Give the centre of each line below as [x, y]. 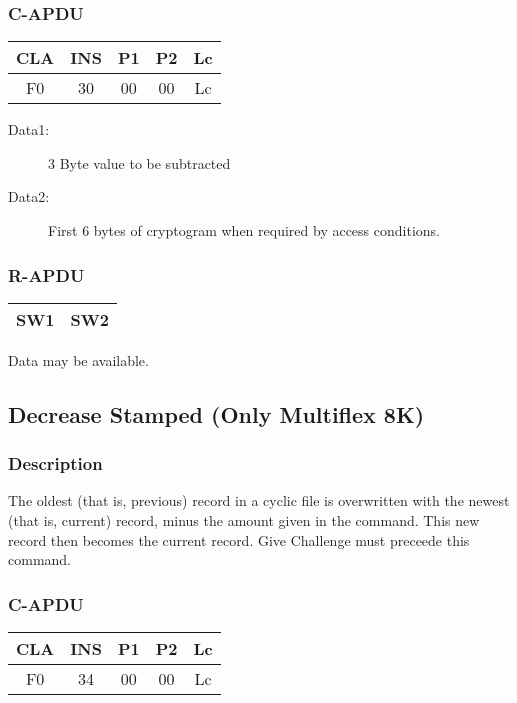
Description [55, 463]
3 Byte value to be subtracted [139, 162]
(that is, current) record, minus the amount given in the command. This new [244, 520]
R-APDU [46, 274]
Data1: [29, 129]
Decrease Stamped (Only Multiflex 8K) [216, 413]
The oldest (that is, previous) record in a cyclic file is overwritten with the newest [259, 500]
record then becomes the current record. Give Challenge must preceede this [239, 539]
